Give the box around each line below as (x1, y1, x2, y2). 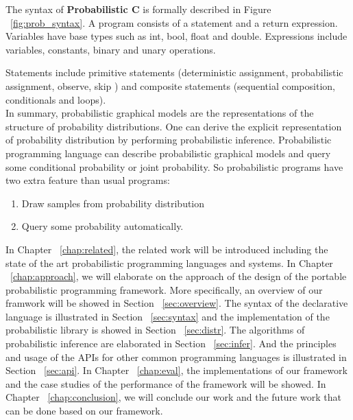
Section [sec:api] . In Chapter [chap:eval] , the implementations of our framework (5, 363, 348, 377)
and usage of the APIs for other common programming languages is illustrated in (5, 349, 347, 364)
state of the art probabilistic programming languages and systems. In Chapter (5, 255, 333, 270)
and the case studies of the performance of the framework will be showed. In (5, 376, 326, 390)
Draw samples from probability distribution (21, 196, 205, 210)
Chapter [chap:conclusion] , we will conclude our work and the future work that (5, 390, 341, 404)
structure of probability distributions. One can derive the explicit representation (5, 119, 342, 133)
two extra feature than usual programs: (5, 173, 170, 187)
